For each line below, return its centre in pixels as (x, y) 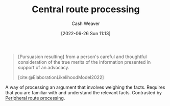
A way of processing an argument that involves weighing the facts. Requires (85, 87)
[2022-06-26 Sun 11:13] (86, 33)
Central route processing (86, 9)
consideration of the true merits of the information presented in (84, 62)
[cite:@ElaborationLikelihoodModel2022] (61, 77)
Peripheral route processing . (35, 98)
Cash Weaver (86, 23)
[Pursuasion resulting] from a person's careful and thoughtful (82, 57)
